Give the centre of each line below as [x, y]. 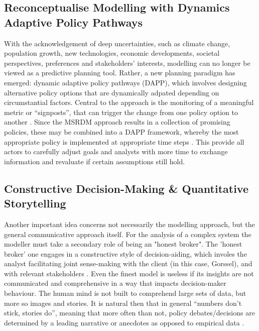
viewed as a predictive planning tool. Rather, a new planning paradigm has [120, 73]
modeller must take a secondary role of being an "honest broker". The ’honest [123, 244]
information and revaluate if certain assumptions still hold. [95, 161]
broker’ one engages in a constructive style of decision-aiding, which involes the [125, 253]
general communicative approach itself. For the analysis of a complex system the [128, 234]
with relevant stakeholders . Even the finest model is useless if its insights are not [129, 273]
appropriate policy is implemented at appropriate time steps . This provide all [124, 141]
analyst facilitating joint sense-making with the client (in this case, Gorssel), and [128, 263]
